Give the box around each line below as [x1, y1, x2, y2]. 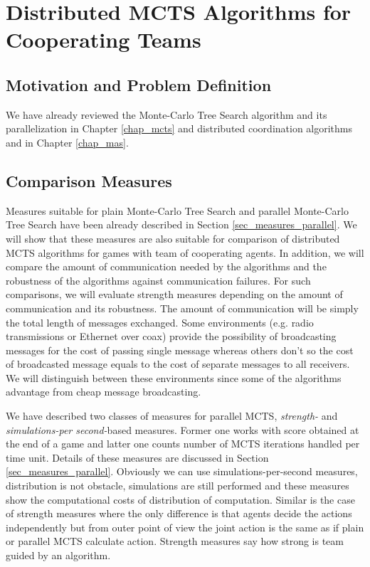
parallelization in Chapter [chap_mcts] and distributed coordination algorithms [6, 121, 353, 136]
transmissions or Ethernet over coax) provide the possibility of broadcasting [6, 329, 337, 344]
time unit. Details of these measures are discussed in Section [6, 450, 269, 465]
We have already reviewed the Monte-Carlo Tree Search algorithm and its [6, 107, 327, 122]
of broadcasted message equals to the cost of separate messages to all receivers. [6, 356, 350, 371]
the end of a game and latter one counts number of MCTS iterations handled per [6, 436, 360, 451]
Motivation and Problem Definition [6, 73, 272, 95]
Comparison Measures [6, 169, 172, 191]
